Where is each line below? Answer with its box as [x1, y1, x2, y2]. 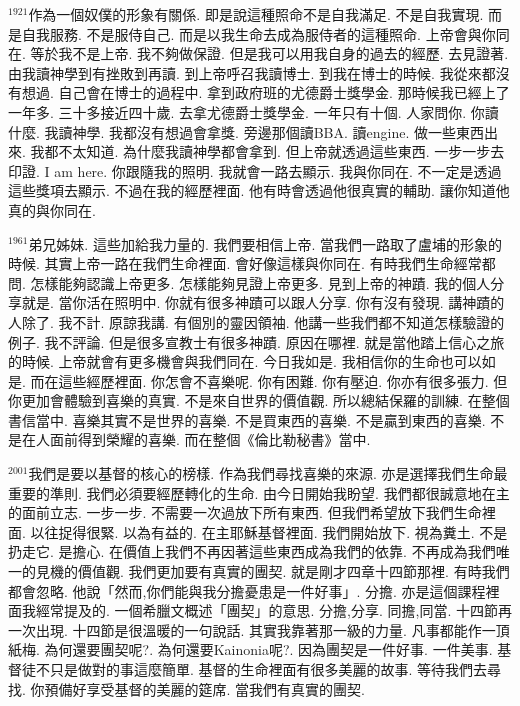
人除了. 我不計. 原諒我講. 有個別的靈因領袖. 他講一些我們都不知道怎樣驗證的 [8, 311, 505, 332]
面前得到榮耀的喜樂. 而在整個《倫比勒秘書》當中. [49, 429, 371, 450]
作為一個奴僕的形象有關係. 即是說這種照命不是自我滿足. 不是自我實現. [28, 4, 484, 24]
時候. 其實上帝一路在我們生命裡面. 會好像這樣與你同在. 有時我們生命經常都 [8, 253, 496, 274]
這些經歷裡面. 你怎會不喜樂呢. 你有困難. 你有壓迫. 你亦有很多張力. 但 [58, 370, 508, 391]
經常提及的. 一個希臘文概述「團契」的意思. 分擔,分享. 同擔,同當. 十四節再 [35, 600, 512, 621]
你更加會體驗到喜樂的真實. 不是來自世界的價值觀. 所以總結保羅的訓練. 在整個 [8, 390, 510, 411]
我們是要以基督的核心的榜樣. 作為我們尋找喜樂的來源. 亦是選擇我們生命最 [28, 463, 508, 484]
